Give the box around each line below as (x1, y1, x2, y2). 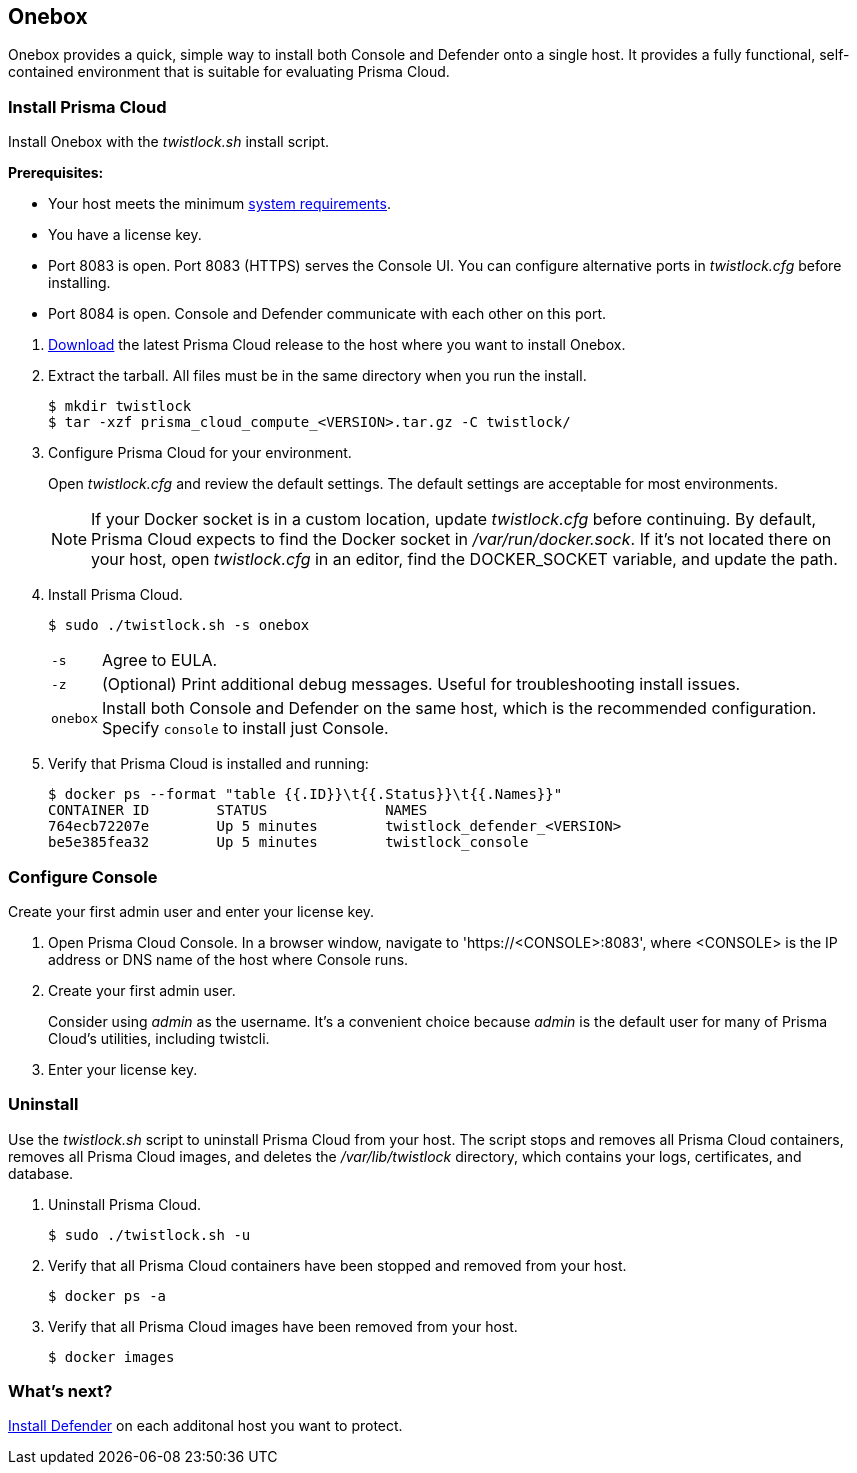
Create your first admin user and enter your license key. (8, 902, 375, 920)
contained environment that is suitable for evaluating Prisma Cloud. (8, 63, 450, 81)
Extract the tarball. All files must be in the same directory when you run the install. (48, 367, 587, 385)
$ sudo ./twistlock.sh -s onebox (48, 617, 310, 634)
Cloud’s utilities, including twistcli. (48, 1029, 270, 1047)
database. (8, 1164, 74, 1182)
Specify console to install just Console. (101, 718, 389, 739)
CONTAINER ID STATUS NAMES (48, 802, 428, 819)
